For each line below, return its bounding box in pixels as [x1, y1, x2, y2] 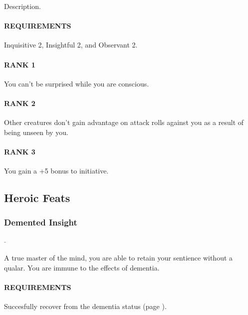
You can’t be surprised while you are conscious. [4, 78, 149, 88]
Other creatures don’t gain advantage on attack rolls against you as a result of [4, 117, 244, 127]
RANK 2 [4, 97, 35, 108]
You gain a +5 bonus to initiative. [4, 165, 109, 176]
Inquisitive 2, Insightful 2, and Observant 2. [4, 39, 138, 50]
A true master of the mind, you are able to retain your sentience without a [4, 252, 233, 263]
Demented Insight [4, 216, 77, 228]
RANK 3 [4, 146, 35, 156]
